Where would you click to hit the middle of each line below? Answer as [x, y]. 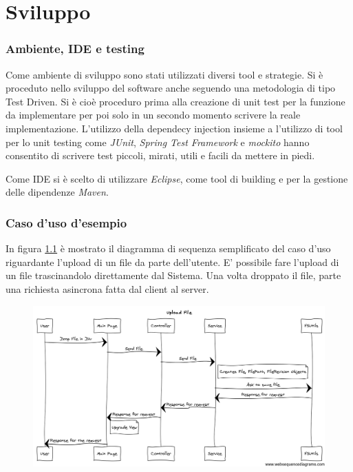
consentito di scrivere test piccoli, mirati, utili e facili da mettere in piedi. [160, 155]
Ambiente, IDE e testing [75, 49]
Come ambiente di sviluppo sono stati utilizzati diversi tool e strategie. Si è [164, 74]
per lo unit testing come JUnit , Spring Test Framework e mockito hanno [158, 142]
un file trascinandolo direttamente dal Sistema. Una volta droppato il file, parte [173, 275]
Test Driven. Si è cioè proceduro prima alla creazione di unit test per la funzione [175, 101]
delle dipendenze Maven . [57, 192]
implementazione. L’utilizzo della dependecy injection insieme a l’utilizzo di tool [174, 128]
